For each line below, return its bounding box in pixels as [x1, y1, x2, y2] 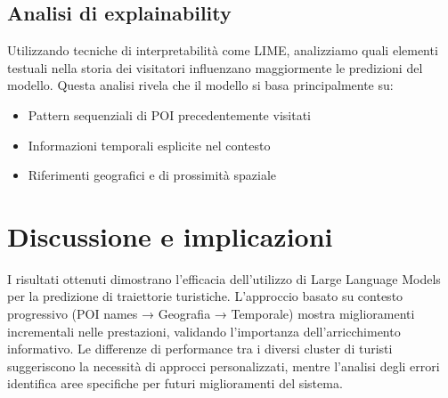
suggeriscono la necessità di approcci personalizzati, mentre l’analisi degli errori [7, 356, 440, 375]
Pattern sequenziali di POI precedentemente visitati [28, 105, 311, 124]
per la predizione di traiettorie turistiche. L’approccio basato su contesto [7, 287, 403, 305]
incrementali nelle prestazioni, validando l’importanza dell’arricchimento [7, 321, 401, 340]
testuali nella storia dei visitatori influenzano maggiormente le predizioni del [7, 58, 423, 77]
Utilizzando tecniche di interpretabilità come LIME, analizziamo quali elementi [7, 41, 438, 60]
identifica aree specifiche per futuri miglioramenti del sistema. [7, 374, 343, 393]
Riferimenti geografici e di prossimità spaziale [28, 166, 276, 184]
